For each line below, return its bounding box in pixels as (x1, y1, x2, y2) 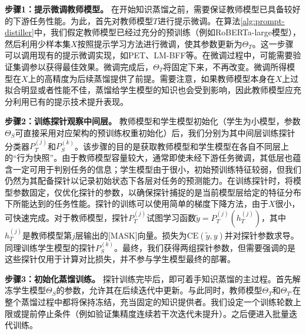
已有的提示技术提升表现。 (29, 95, 128, 107)
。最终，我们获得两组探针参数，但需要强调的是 (114, 241, 296, 253)
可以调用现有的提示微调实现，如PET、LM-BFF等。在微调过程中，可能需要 (5, 49, 293, 61)
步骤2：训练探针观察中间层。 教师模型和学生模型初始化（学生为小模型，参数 (5, 115, 301, 127)
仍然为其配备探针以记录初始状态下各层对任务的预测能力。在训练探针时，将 (5, 174, 293, 187)
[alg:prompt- (240, 14, 285, 27)
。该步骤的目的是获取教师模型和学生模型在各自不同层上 (74, 140, 289, 152)
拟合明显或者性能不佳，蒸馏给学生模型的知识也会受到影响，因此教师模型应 (5, 84, 293, 96)
